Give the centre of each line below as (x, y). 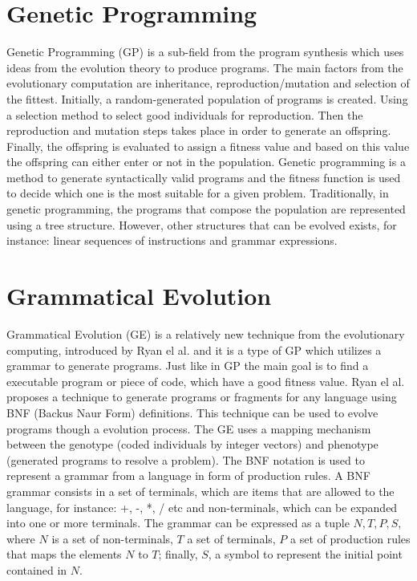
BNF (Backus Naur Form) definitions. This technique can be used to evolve (192, 412)
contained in (37, 569)
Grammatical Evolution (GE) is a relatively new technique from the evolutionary (206, 333)
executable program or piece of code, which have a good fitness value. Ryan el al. (206, 381)
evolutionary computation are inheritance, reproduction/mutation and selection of (208, 83)
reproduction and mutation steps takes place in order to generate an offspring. (199, 130)
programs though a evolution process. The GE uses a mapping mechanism (189, 428)
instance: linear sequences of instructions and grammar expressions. (172, 240)
